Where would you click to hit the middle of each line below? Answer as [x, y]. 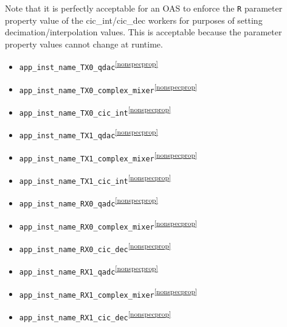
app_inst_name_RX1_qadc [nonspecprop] [88, 270]
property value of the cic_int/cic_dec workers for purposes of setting [134, 20]
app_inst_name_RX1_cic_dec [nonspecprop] [95, 315]
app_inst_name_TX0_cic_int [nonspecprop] [95, 111]
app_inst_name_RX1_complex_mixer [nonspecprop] [108, 293]
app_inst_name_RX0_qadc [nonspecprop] [88, 202]
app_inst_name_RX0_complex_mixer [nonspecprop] [108, 224]
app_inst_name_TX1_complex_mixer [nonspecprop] [108, 156]
